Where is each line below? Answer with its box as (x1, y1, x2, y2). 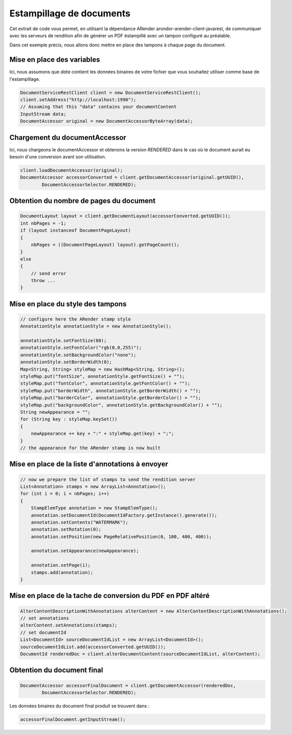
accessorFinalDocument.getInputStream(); (20, 716, 126, 722)
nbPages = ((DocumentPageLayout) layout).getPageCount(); (31, 242, 179, 247)
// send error (31, 270, 66, 276)
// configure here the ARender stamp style (20, 316, 131, 322)
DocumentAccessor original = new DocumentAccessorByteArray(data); (20, 118, 193, 124)
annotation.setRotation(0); (31, 526, 102, 533)
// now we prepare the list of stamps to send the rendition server (20, 476, 196, 483)
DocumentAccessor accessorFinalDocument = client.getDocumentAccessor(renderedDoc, (20, 682, 236, 688)
